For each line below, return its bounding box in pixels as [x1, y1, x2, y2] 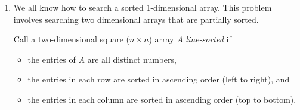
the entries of [27, 53, 76, 65]
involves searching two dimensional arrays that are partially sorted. [13, 13, 259, 25]
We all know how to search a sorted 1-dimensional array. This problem [13, 1, 272, 13]
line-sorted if [185, 33, 231, 45]
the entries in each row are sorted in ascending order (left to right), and [27, 73, 290, 85]
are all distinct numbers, [87, 53, 177, 65]
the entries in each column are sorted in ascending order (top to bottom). [27, 93, 296, 105]
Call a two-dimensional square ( [13, 33, 130, 45]
